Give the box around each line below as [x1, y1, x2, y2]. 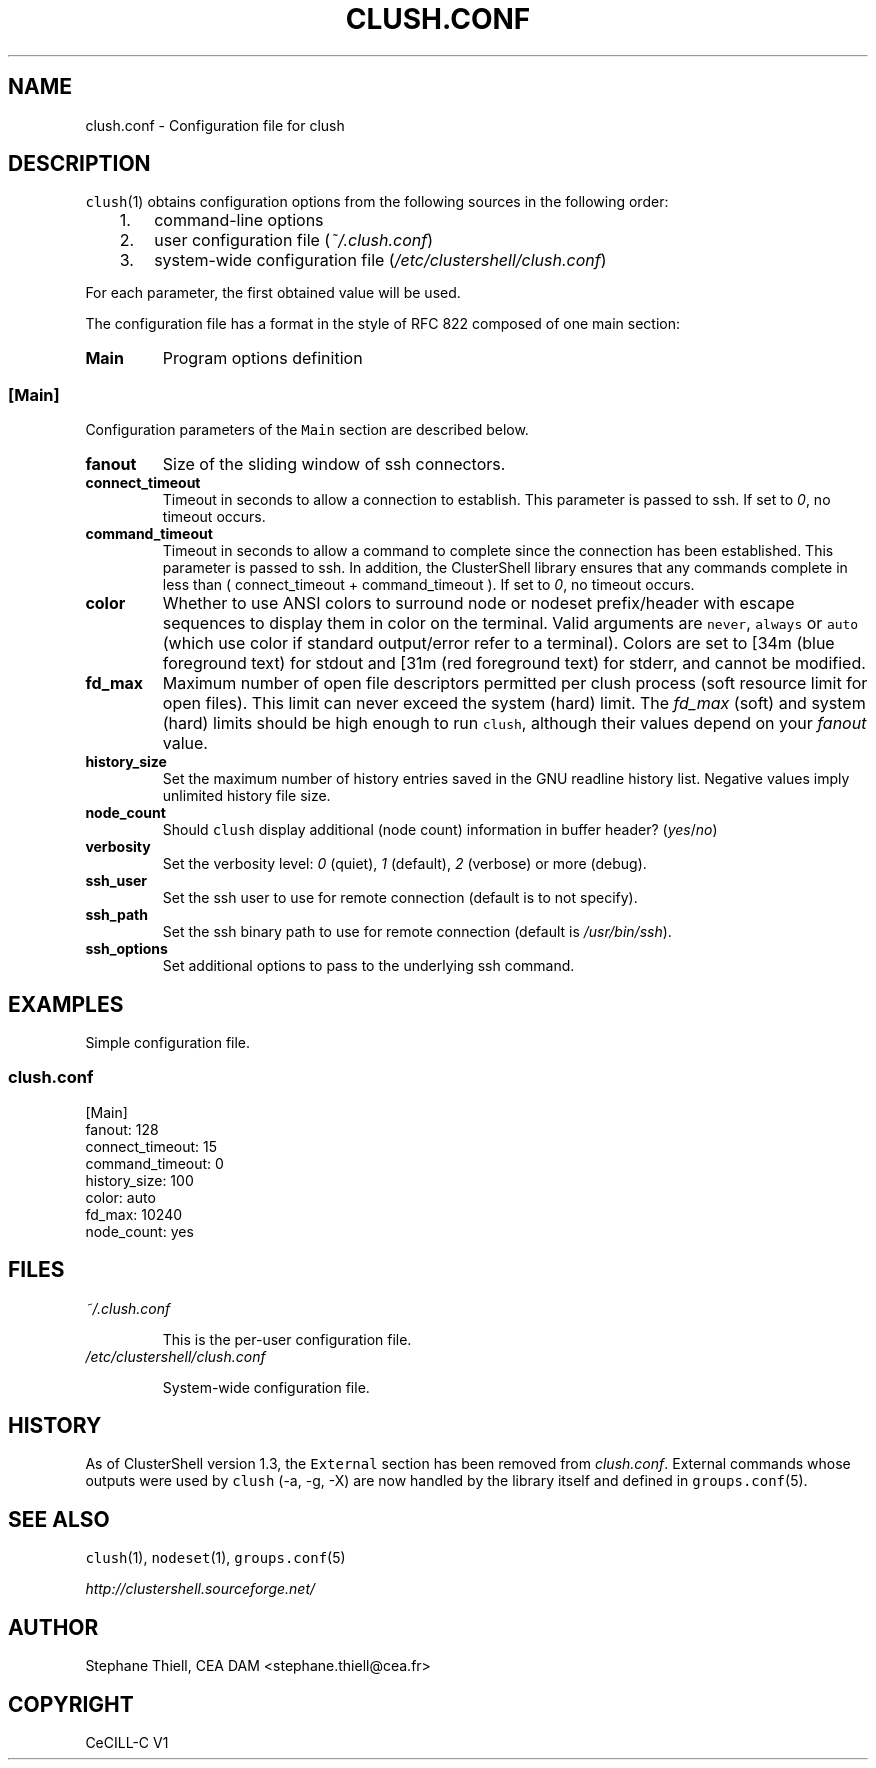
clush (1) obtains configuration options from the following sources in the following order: [85, 193, 669, 211]
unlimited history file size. [162, 787, 331, 805]
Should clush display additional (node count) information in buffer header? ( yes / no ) [162, 821, 718, 839]
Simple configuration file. [85, 1034, 251, 1052]
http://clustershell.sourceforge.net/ [85, 1580, 316, 1598]
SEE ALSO [8, 1506, 110, 1532]
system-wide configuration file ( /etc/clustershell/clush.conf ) [154, 250, 607, 271]
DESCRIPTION [8, 151, 151, 177]
